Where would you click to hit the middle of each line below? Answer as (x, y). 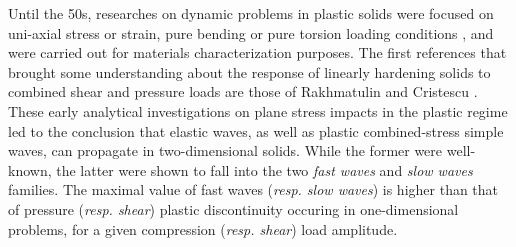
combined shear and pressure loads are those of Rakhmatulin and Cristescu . (243, 91)
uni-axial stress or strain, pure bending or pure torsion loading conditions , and (251, 32)
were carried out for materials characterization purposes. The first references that (257, 52)
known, (30, 169)
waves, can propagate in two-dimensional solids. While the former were (225, 150)
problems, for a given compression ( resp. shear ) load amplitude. (203, 228)
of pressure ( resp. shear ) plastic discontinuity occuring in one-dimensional (233, 208)
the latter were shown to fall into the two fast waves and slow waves (264, 169)
